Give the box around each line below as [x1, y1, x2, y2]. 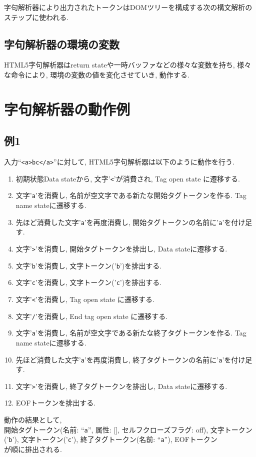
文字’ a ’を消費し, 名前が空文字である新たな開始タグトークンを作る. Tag [15, 190, 246, 200]
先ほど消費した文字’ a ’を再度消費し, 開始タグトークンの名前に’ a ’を [15, 216, 231, 227]
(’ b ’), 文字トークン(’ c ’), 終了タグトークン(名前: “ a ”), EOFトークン [4, 434, 217, 444]
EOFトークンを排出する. [15, 397, 96, 408]
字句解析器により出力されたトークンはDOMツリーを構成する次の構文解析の [4, 2, 252, 12]
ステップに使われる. [4, 11, 69, 22]
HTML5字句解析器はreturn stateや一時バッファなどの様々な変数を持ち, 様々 [4, 59, 251, 70]
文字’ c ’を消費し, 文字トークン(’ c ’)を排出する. [15, 277, 162, 287]
